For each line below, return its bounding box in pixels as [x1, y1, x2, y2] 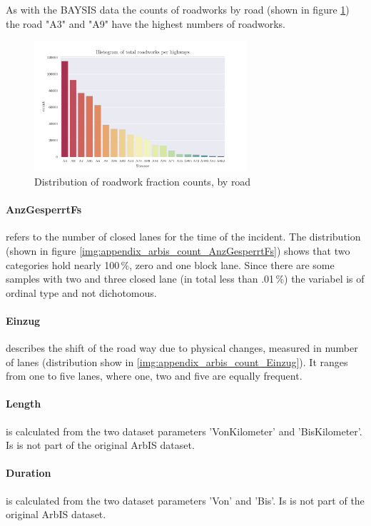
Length [6, 396, 41, 411]
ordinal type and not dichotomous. [6, 285, 157, 300]
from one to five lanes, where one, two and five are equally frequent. [6, 368, 303, 383]
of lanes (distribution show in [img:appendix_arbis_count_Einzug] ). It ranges [6, 354, 348, 369]
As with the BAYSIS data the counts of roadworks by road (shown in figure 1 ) [6, 2, 350, 16]
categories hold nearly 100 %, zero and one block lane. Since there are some [6, 257, 335, 272]
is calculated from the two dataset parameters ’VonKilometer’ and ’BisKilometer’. [6, 423, 362, 438]
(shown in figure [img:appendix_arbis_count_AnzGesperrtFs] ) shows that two [6, 243, 350, 258]
